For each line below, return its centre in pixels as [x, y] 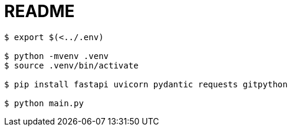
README [40, 11]
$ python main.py [44, 103]
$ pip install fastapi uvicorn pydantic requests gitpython [146, 84]
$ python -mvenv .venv [57, 56]
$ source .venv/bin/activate [71, 65]
